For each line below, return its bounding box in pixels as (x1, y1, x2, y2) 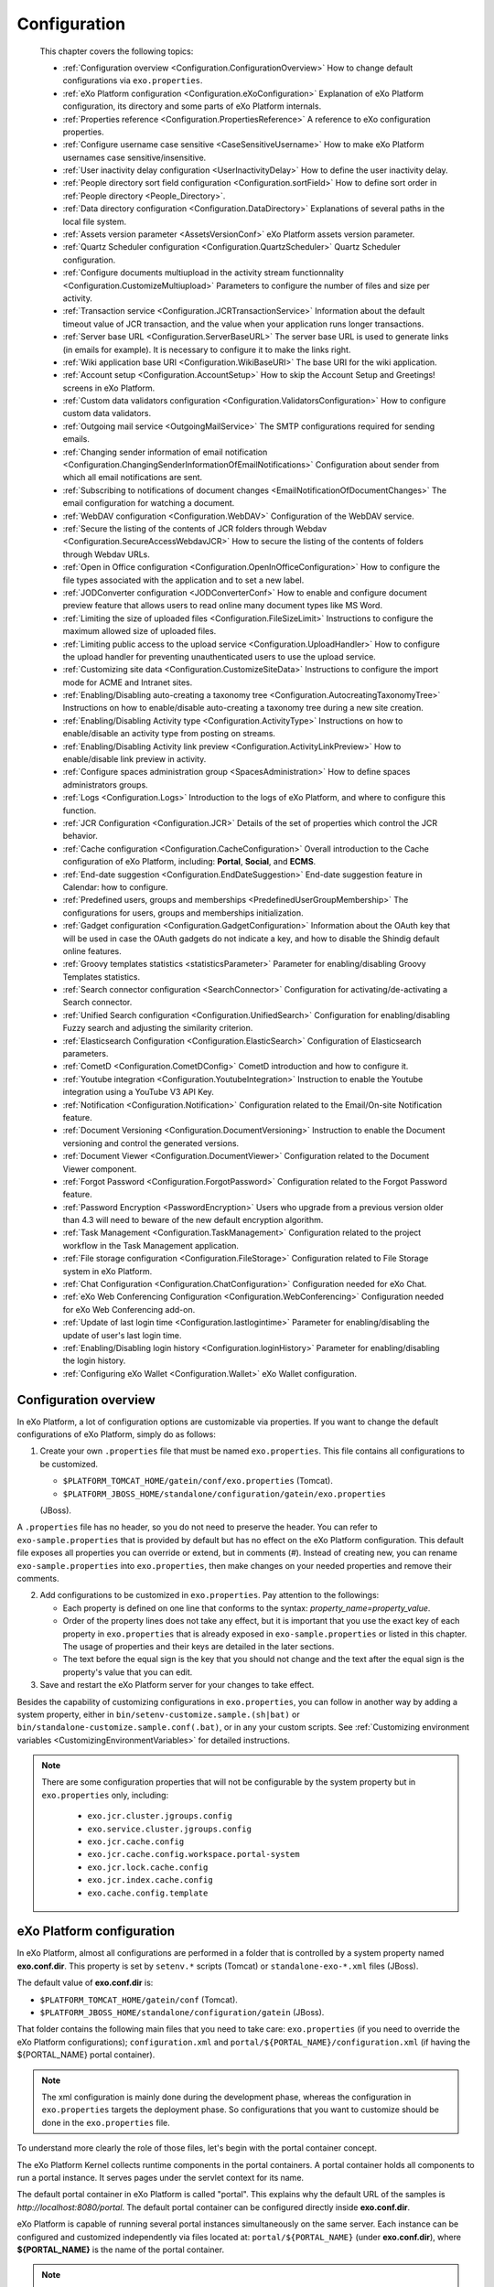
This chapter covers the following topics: (39, 46, 194, 57)
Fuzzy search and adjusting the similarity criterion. (62, 1023, 253, 1034)
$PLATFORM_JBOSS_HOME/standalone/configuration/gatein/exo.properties (62, 1488, 386, 1499)
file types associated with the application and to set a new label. (62, 574, 305, 585)
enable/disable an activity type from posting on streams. (62, 728, 276, 739)
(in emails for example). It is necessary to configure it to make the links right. (62, 344, 351, 355)
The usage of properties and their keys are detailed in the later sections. (62, 1640, 335, 1651)
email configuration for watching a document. (62, 498, 235, 509)
